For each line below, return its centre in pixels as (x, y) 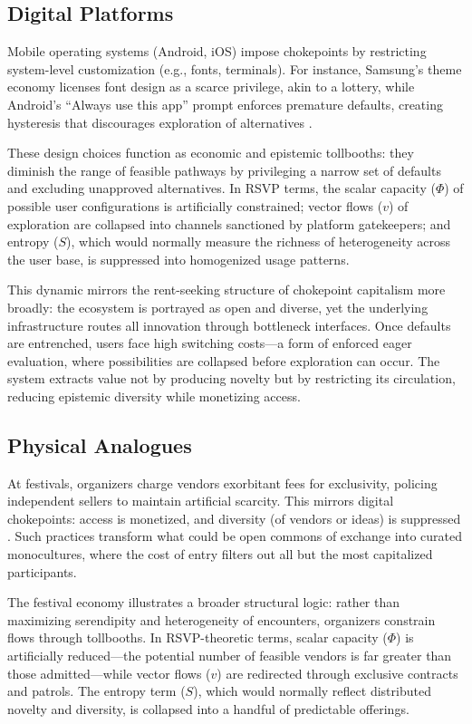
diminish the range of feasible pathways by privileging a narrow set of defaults (224, 170)
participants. (42, 571)
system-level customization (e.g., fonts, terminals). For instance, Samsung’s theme (235, 68)
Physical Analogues (100, 444)
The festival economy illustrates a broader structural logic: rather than (204, 602)
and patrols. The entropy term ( (96, 691)
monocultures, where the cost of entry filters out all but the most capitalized (220, 554)
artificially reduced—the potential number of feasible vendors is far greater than (230, 656)
